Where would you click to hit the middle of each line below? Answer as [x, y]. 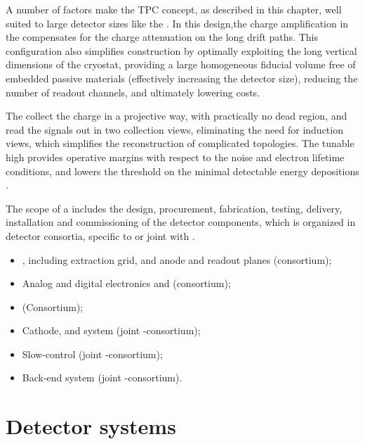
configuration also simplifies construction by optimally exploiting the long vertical [181, 50]
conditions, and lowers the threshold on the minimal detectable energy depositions [182, 171]
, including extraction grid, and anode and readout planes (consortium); [177, 259]
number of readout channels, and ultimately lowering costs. [133, 92]
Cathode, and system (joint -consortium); [111, 330]
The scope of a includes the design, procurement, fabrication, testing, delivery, [174, 208]
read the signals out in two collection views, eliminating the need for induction [174, 129]
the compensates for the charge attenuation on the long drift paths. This [162, 37]
